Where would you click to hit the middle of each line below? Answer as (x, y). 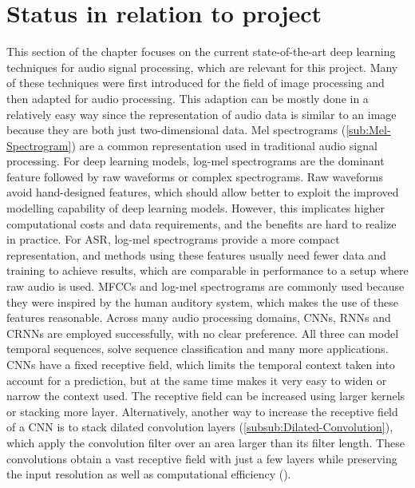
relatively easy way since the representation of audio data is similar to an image (202, 114)
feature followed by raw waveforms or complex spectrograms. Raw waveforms (195, 176)
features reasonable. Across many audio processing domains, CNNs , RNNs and (199, 317)
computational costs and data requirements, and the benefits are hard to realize (202, 223)
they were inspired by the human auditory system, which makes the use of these (202, 302)
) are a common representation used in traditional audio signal (224, 145)
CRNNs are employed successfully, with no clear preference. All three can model (203, 333)
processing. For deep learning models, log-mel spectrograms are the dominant (196, 161)
